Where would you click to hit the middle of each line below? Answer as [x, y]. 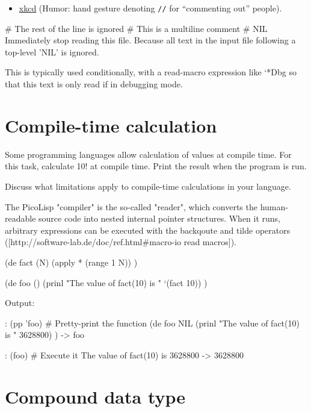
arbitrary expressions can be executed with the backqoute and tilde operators [148, 230]
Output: [20, 303]
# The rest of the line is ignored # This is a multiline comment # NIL [136, 28]
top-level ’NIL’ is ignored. [52, 51]
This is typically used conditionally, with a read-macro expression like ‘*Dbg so [151, 72]
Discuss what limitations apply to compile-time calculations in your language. [148, 186]
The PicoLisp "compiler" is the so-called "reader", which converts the [131, 206]
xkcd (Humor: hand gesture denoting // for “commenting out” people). [150, 8]
